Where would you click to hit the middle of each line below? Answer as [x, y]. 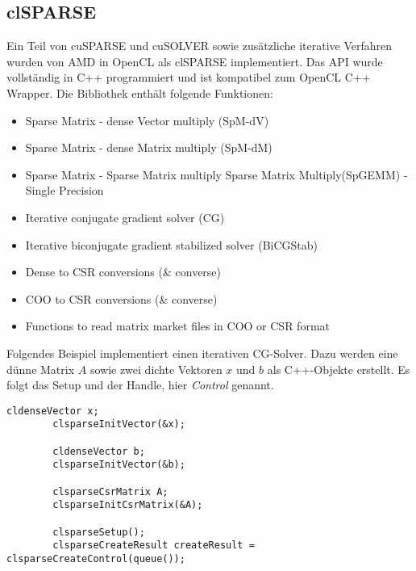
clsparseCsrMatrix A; [110, 491]
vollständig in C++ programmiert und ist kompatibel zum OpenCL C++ [189, 77]
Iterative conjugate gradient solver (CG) [125, 217]
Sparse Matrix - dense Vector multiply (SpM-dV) [147, 120]
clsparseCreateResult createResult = [154, 546]
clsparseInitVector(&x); [119, 424]
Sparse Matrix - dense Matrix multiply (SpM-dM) [149, 147]
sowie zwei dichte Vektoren [156, 369]
